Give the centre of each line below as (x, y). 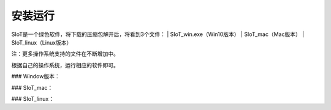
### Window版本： (36, 76)
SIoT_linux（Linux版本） (42, 42)
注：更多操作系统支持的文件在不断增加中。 (65, 54)
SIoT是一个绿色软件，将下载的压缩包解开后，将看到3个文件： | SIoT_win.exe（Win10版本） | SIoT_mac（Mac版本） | (158, 34)
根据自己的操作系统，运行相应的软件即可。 (65, 65)
